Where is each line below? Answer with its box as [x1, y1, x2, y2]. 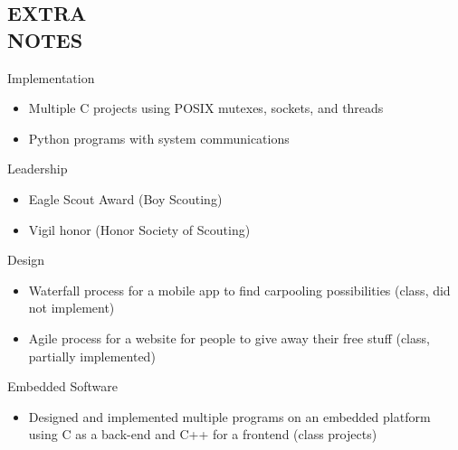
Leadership [7, 159, 68, 178]
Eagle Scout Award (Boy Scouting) [28, 189, 223, 208]
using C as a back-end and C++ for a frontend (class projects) [28, 425, 377, 444]
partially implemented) [28, 346, 156, 365]
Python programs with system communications [28, 128, 290, 147]
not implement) [28, 298, 115, 317]
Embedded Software [7, 377, 118, 396]
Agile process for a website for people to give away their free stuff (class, [28, 328, 430, 347]
